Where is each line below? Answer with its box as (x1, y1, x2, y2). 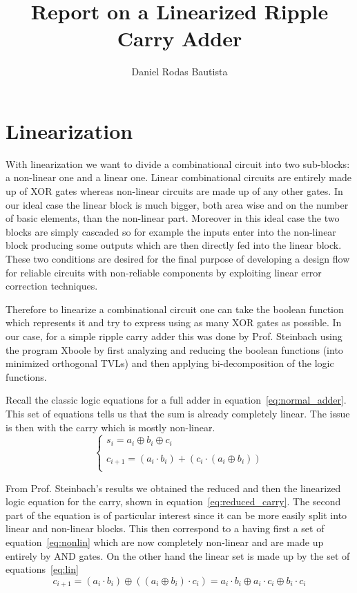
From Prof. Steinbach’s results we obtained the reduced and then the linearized (6, 480, 341, 495)
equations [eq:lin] (6, 562, 79, 576)
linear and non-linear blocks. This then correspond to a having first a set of (6, 521, 325, 536)
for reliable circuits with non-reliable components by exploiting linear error (6, 265, 322, 279)
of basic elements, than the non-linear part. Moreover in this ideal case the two (6, 211, 340, 225)
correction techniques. (6, 279, 98, 293)
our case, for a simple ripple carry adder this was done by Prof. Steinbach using (6, 328, 342, 343)
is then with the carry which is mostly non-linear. (6, 420, 215, 434)
